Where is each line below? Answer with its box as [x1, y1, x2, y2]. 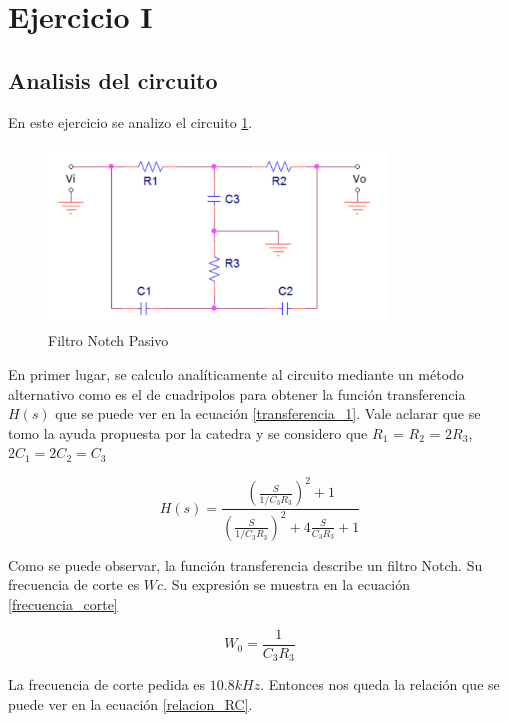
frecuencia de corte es [8, 574, 140, 595]
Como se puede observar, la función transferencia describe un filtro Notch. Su [8, 554, 483, 575]
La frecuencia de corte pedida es [8, 674, 206, 695]
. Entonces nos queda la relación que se [260, 674, 500, 695]
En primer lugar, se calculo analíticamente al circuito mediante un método [8, 363, 464, 384]
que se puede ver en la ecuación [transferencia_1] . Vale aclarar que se [55, 403, 481, 424]
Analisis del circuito [8, 64, 218, 95]
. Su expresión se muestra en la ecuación [163, 574, 410, 595]
